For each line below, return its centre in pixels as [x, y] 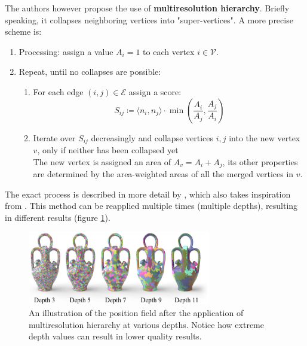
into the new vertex [265, 137]
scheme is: [23, 31]
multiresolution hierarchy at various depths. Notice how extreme [146, 324]
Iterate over [54, 137]
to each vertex [169, 51]
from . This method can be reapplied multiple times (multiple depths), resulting [151, 206]
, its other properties [260, 161]
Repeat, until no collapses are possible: [90, 72]
